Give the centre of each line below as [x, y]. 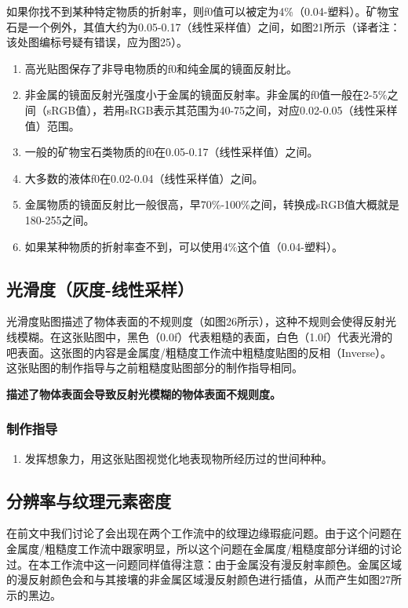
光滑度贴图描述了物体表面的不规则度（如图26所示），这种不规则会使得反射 [196, 321]
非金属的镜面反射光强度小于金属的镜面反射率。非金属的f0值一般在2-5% [206, 95]
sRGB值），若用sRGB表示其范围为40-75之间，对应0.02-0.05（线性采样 [222, 109]
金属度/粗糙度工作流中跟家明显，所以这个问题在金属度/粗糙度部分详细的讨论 [204, 548]
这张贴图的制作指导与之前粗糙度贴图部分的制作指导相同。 [155, 368]
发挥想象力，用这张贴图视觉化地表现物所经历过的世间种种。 [178, 458]
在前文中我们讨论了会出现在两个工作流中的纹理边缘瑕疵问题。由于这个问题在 [204, 533]
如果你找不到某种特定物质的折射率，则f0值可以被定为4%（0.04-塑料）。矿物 [197, 11]
